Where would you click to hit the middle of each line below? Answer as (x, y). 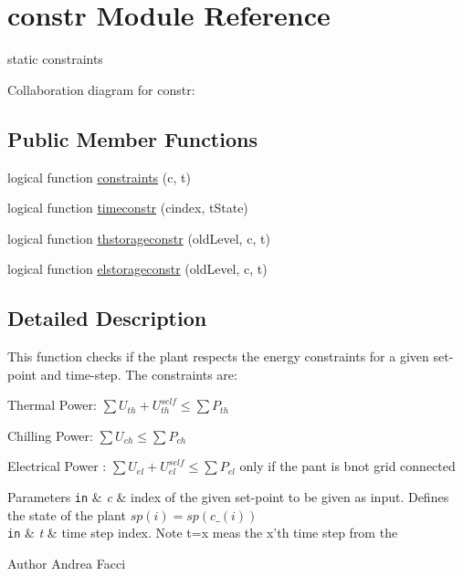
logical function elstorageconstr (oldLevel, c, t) (137, 269)
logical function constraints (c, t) (99, 177)
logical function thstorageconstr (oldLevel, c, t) (139, 238)
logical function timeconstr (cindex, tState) (128, 208)
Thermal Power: (52, 405)
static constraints (55, 59)
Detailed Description (107, 318)
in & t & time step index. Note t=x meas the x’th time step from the (203, 533)
